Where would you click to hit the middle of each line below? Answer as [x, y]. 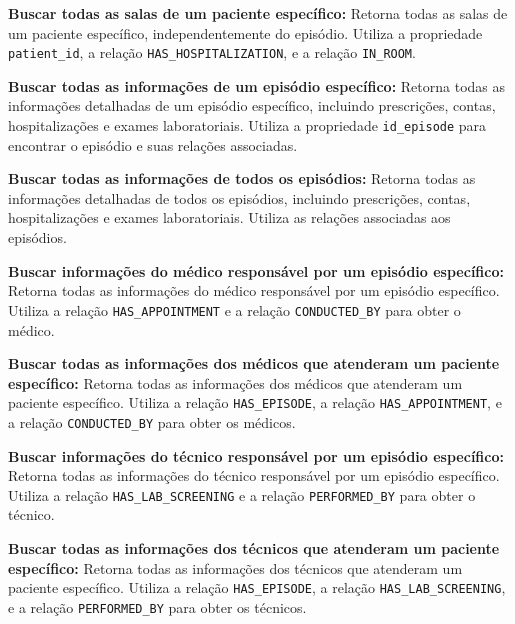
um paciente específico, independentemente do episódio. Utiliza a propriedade [245, 32]
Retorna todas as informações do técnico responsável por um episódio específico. [254, 475]
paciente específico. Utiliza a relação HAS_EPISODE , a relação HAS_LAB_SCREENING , [257, 587]
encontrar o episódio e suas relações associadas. [153, 144]
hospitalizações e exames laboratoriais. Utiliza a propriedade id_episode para [247, 125]
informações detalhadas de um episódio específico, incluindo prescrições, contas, [252, 105]
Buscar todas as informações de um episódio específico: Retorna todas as [257, 85]
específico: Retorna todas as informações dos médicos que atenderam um [235, 382]
